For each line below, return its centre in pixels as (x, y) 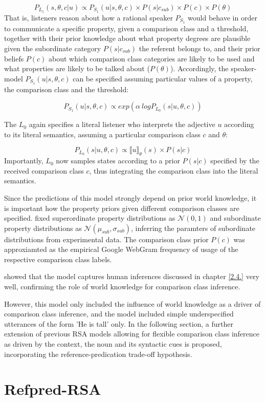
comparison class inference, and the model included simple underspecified (119, 314)
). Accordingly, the (199, 68)
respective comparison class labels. (58, 259)
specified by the (235, 161)
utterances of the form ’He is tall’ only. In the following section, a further (119, 323)
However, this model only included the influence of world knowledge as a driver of (132, 303)
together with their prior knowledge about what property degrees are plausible (127, 38)
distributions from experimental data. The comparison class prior (106, 239)
